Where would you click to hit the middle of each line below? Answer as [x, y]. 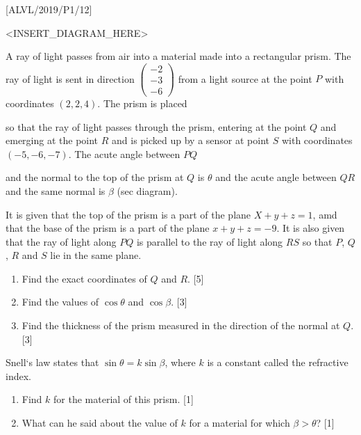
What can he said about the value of [100, 423]
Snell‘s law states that [52, 362]
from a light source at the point [245, 78]
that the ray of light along [61, 241]
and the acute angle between [276, 177]
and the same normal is [56, 190]
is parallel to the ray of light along [210, 241]
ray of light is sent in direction [70, 78]
